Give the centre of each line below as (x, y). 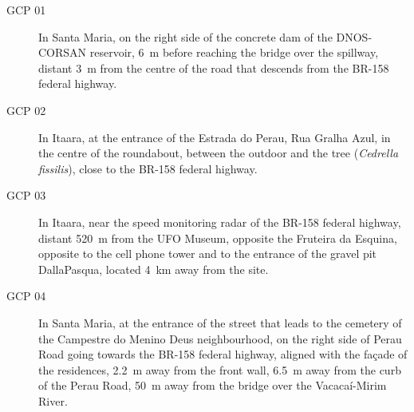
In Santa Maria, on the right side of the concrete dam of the (185, 36)
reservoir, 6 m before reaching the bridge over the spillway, (234, 52)
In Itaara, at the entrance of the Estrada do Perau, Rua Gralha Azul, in (215, 137)
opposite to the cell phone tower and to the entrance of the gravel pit (208, 254)
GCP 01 (26, 10)
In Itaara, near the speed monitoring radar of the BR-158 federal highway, (220, 222)
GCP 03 (26, 195)
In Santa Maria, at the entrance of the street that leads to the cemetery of (220, 322)
